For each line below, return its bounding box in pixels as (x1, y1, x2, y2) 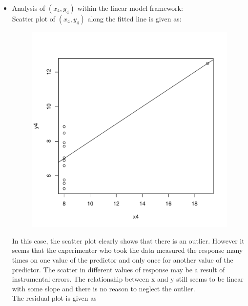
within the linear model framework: (77, 3, 183, 13)
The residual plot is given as (12, 293, 97, 303)
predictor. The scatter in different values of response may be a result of (12, 264, 225, 274)
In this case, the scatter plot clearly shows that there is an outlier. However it (12, 235, 245, 245)
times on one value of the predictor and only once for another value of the (12, 254, 233, 265)
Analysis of (12, 3, 45, 13)
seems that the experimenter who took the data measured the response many (12, 245, 243, 255)
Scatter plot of (12, 14, 56, 23)
